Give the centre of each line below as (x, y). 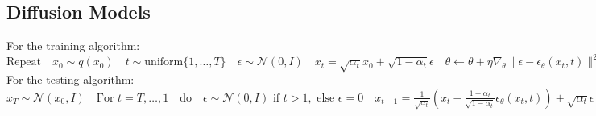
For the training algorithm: (73, 46)
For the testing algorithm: (70, 79)
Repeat (24, 62)
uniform (164, 62)
